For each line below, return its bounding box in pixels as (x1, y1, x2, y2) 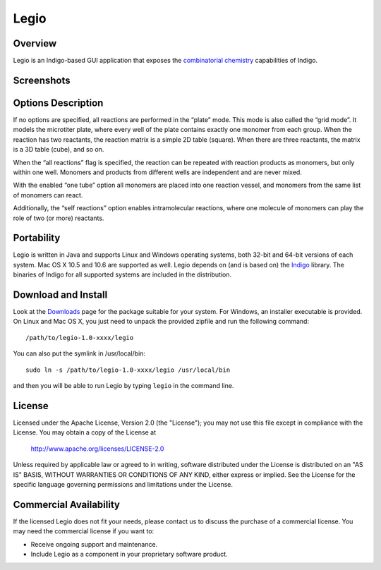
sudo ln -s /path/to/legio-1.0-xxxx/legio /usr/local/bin (25, 365, 231, 374)
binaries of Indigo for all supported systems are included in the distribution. (13, 270, 232, 279)
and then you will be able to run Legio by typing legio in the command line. (13, 382, 234, 390)
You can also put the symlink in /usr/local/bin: (13, 349, 146, 358)
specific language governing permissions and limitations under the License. (13, 480, 233, 488)
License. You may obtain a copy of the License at (13, 428, 157, 437)
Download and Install (13, 289, 108, 301)
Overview (13, 37, 57, 49)
